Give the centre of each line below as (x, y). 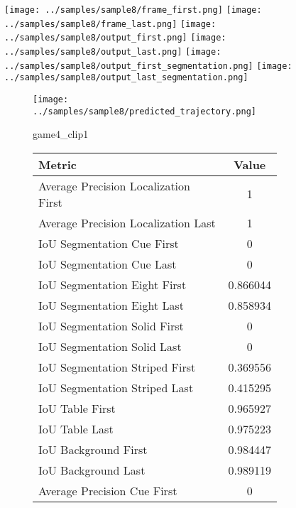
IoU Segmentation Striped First (117, 367)
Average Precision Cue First (108, 490)
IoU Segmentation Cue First (109, 243)
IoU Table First (77, 408)
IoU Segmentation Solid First (111, 325)
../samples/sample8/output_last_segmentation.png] (126, 78)
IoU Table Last (76, 428)
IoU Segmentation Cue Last (108, 264)
